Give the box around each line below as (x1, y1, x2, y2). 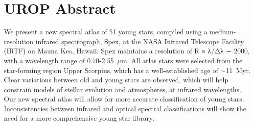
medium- (209, 26, 236, 37)
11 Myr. (226, 65, 251, 75)
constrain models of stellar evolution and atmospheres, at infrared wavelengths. (4, 84, 241, 94)
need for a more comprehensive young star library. (4, 113, 155, 123)
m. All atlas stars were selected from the (121, 55, 243, 65)
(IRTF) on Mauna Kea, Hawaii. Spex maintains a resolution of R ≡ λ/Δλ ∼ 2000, (4, 46, 250, 56)
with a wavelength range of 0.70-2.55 (4, 55, 114, 65)
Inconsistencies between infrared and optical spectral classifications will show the (4, 103, 246, 113)
